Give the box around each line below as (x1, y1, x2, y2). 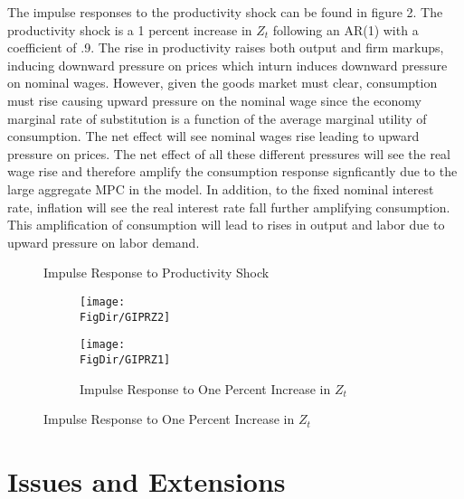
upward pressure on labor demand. (7, 232, 200, 251)
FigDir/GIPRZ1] (80, 353, 171, 366)
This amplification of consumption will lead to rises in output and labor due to (7, 215, 445, 234)
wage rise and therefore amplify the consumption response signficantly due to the (7, 162, 458, 181)
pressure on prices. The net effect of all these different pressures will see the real (7, 144, 451, 163)
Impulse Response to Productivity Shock (43, 263, 270, 282)
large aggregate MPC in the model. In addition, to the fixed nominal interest (7, 179, 434, 198)
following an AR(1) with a (272, 20, 419, 39)
